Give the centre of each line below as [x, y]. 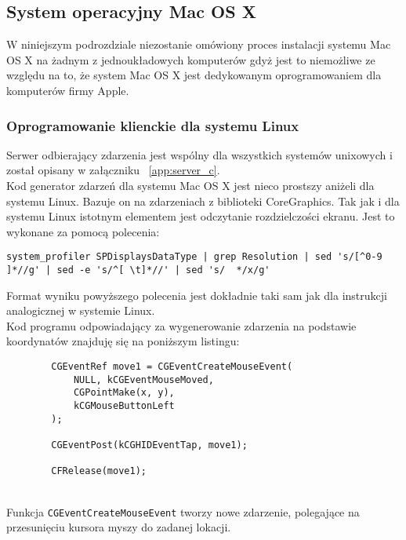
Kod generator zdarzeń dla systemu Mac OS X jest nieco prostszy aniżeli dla [190, 185]
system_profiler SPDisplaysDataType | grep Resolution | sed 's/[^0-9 [194, 257]
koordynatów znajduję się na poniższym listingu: [123, 341]
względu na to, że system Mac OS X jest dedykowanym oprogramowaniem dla [194, 75]
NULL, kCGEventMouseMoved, [143, 379]
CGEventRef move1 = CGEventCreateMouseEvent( [172, 367]
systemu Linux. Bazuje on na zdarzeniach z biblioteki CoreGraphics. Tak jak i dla [203, 201]
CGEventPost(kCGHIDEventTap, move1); [149, 445]
